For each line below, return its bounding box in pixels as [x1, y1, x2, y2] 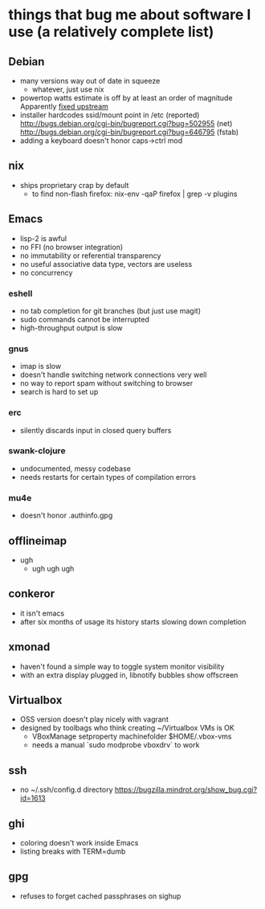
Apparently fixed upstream [19, 102, 108, 111]
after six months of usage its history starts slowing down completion [19, 616, 247, 626]
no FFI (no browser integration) [19, 242, 124, 252]
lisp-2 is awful [19, 233, 67, 243]
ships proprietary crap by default [19, 180, 129, 190]
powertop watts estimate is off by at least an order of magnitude [19, 93, 233, 102]
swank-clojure [8, 445, 66, 457]
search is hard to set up [19, 387, 99, 397]
